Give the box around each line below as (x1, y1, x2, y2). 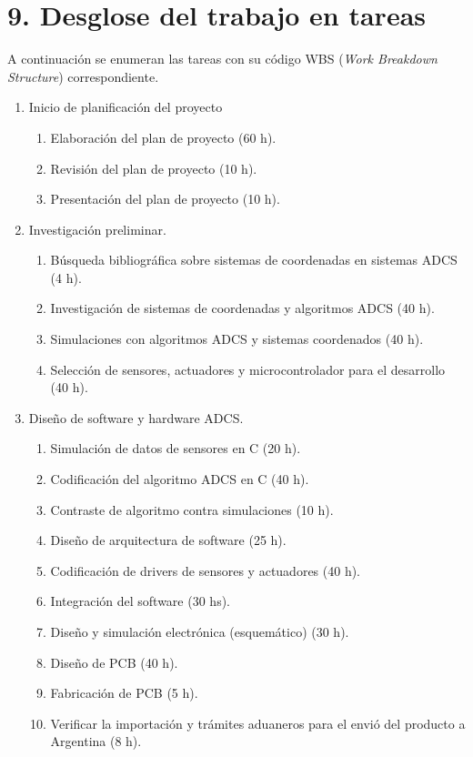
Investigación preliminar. (28, 219, 166, 238)
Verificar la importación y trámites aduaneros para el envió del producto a (50, 713, 466, 732)
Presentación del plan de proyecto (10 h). (50, 189, 280, 208)
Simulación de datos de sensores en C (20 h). (50, 439, 301, 458)
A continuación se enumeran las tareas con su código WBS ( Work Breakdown (7, 49, 438, 68)
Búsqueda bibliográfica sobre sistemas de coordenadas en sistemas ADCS (50, 250, 458, 269)
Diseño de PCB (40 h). (50, 652, 178, 671)
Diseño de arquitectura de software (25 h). (50, 530, 287, 550)
